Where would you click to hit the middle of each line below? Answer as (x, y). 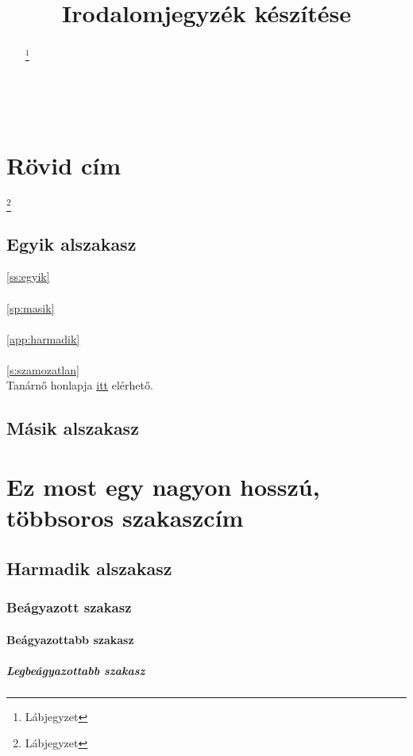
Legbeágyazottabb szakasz (76, 670)
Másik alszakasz (73, 428)
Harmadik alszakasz (89, 568)
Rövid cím (64, 165)
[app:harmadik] (43, 338)
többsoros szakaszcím (125, 518)
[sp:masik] (31, 307)
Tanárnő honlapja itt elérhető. (80, 385)
